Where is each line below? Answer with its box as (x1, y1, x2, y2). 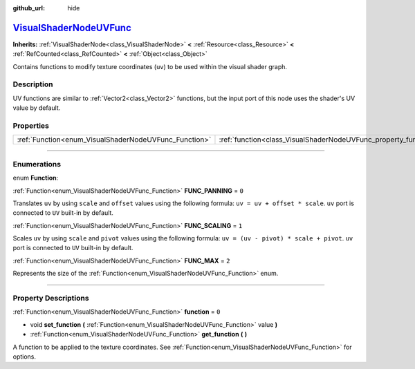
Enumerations (12, 159, 62, 169)
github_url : (12, 4, 45, 12)
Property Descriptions (12, 294, 89, 303)
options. (12, 352, 37, 361)
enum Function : (12, 173, 59, 182)
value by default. (12, 104, 61, 112)
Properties (12, 121, 50, 131)
